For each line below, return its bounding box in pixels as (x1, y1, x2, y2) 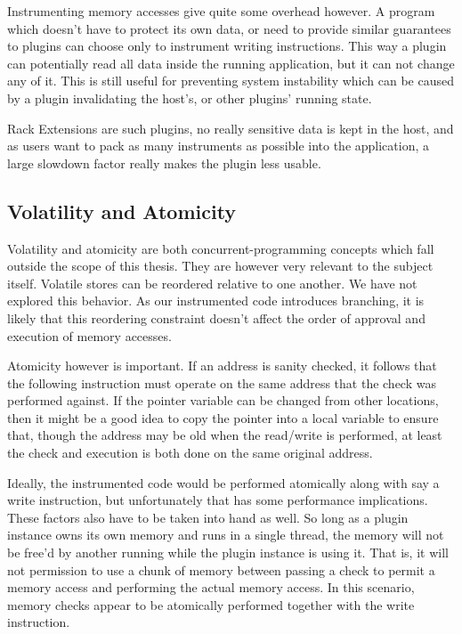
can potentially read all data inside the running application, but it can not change (7, 53, 455, 72)
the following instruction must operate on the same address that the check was (7, 373, 436, 392)
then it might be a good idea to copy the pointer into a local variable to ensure (7, 408, 439, 427)
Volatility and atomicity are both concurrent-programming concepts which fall (7, 239, 434, 257)
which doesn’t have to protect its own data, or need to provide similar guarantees (7, 19, 451, 37)
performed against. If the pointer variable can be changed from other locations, (7, 391, 439, 410)
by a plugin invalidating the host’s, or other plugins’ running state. (7, 88, 372, 107)
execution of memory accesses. (7, 326, 172, 345)
